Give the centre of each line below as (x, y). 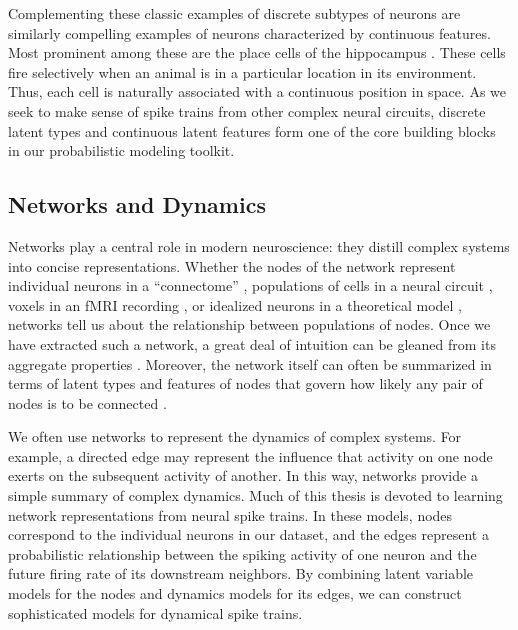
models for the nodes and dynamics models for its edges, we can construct (235, 593)
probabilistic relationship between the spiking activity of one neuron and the (242, 553)
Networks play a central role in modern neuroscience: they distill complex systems (259, 245)
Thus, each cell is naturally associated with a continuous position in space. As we (257, 91)
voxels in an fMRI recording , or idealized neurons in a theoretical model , (235, 304)
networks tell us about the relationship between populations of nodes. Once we (249, 324)
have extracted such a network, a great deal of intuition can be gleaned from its (252, 343)
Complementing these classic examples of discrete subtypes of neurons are (234, 13)
